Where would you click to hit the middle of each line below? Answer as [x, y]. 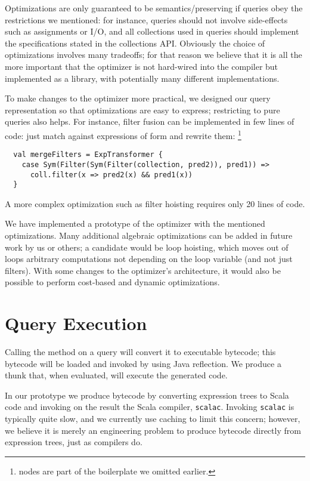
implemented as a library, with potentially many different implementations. [142, 78]
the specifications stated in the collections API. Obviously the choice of [135, 43]
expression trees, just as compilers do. [74, 442]
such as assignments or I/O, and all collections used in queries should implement [152, 31]
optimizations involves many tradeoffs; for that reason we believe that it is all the [154, 55]
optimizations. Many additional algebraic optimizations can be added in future [149, 235]
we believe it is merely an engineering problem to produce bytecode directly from [153, 430]
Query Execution [76, 323]
